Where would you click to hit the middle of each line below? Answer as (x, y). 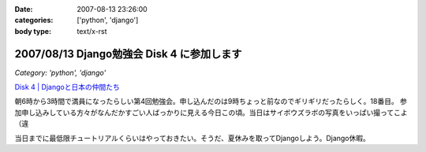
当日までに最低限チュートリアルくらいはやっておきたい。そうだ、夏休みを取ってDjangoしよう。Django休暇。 (192, 138)
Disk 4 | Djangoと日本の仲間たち (67, 87)
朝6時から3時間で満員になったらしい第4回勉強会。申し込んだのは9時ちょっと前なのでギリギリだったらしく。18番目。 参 (211, 102)
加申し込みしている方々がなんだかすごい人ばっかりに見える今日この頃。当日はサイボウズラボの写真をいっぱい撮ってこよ (211, 112)
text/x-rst (92, 31)
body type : (33, 31)
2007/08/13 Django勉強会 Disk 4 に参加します (128, 54)
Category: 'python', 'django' (60, 72)
